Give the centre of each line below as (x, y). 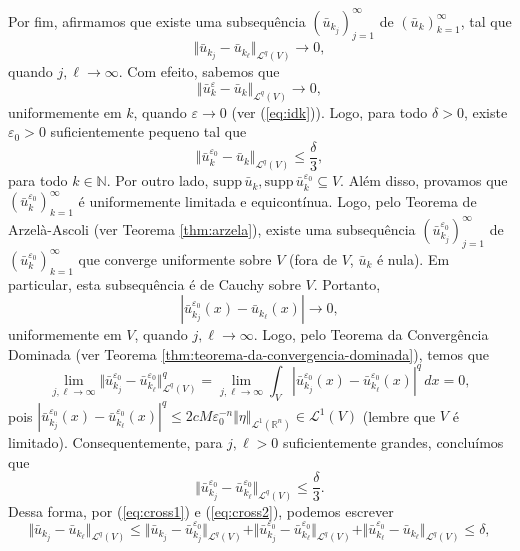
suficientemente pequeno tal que (148, 131)
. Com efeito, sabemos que (199, 71)
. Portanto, (347, 283)
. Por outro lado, (157, 180)
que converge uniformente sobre (175, 258)
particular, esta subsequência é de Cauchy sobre (154, 283)
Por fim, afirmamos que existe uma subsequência (157, 20)
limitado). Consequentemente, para (115, 442)
